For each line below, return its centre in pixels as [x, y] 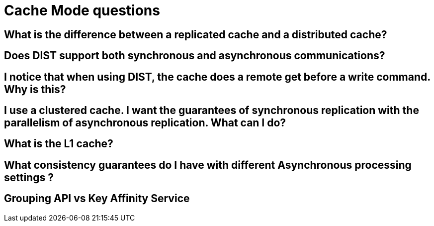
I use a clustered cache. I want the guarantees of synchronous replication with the [212, 111]
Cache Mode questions [82, 10]
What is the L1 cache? [59, 144]
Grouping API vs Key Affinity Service [97, 199]
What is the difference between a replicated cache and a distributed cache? [196, 34]
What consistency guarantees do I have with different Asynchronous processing [208, 165]
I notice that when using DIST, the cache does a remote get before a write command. [217, 77]
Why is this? [35, 89]
